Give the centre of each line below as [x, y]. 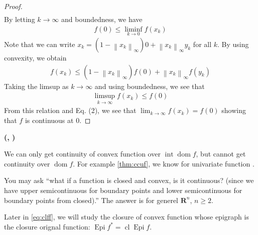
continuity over [27, 163]
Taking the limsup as [36, 86]
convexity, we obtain [35, 57]
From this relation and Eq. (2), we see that [70, 110]
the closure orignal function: [47, 226]
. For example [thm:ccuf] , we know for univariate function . [164, 163]
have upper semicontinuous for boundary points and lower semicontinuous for [123, 190]
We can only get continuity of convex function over [82, 154]
